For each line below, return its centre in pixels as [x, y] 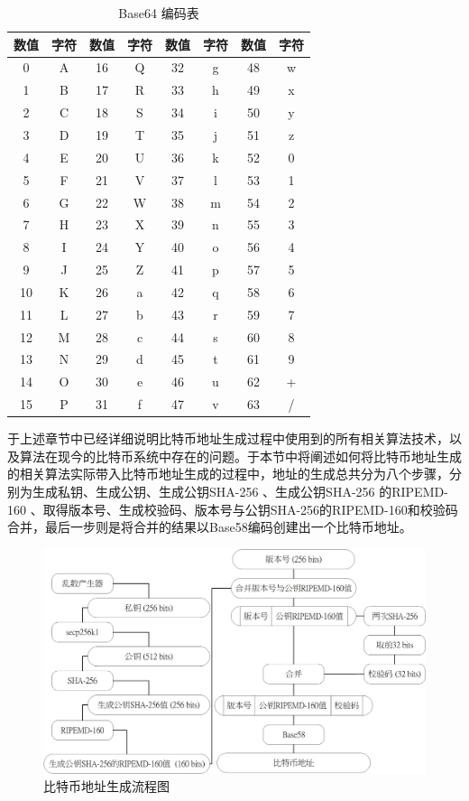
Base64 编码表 [159, 13]
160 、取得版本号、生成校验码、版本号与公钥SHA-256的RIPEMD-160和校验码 [233, 509]
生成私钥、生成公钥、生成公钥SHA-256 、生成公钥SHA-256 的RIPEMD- [240, 491]
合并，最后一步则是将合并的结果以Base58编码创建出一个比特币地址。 [210, 527]
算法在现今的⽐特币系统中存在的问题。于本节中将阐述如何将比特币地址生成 [240, 456]
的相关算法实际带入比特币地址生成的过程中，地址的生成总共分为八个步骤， [228, 474]
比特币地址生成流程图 [106, 786]
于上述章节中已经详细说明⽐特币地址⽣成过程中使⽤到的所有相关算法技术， [228, 438]
